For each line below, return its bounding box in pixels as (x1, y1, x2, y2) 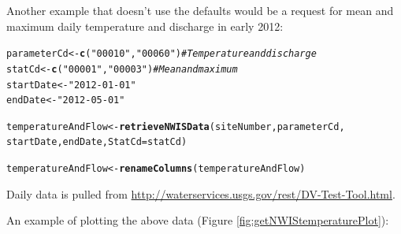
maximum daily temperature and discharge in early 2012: (6, 17, 284, 34)
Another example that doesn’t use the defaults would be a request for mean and (6, 2, 394, 18)
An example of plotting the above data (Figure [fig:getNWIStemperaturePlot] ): (6, 212, 389, 228)
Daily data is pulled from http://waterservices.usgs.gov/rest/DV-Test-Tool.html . (6, 185, 395, 202)
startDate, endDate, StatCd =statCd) (6, 136, 188, 148)
